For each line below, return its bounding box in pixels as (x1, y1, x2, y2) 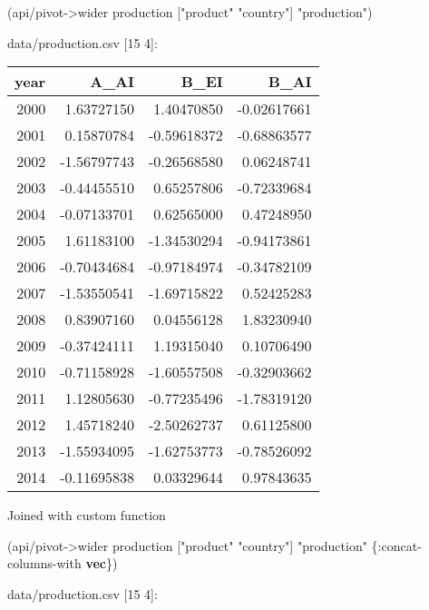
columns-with (7, 554, 82, 573)
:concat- (377, 536, 422, 555)
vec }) (85, 554, 118, 573)
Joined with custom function (7, 506, 166, 525)
